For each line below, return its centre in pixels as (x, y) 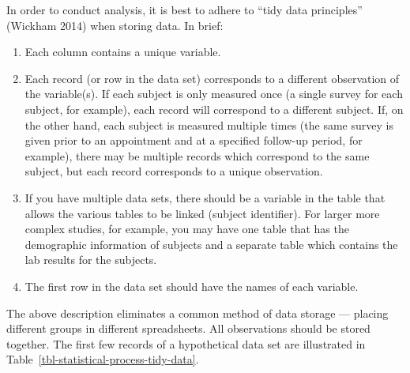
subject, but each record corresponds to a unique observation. (174, 171)
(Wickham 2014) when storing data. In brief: (115, 25)
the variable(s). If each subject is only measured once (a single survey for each (214, 94)
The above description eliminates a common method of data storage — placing (197, 313)
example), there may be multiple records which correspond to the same (197, 155)
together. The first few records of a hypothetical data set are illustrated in (186, 343)
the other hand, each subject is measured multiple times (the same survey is (209, 124)
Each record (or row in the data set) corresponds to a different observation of (212, 78)
